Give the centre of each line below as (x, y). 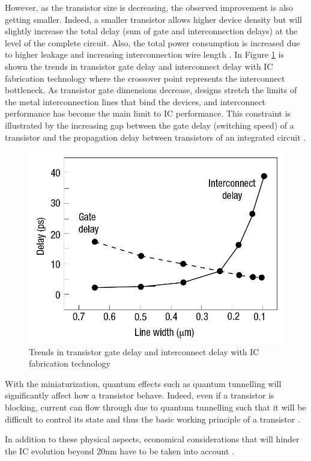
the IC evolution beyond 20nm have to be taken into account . (119, 450)
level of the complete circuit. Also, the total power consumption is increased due (152, 42)
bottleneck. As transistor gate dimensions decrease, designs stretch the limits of (151, 90)
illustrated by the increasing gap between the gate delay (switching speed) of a (149, 125)
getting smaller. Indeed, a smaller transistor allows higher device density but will (153, 19)
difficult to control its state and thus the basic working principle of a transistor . (152, 419)
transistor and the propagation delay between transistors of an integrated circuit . (155, 137)
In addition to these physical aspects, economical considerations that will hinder (152, 439)
